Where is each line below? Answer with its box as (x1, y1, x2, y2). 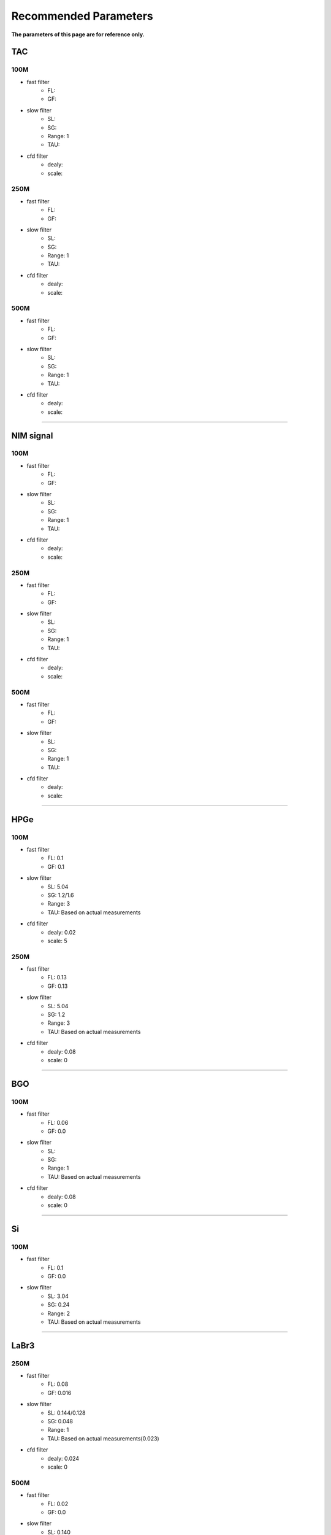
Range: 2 (47, 1310, 70, 1317)
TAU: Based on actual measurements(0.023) (47, 1434, 159, 1442)
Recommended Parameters (11, 9, 153, 23)
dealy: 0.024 (47, 1455, 80, 1462)
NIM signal (11, 430, 53, 441)
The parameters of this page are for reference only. (11, 31, 145, 38)
